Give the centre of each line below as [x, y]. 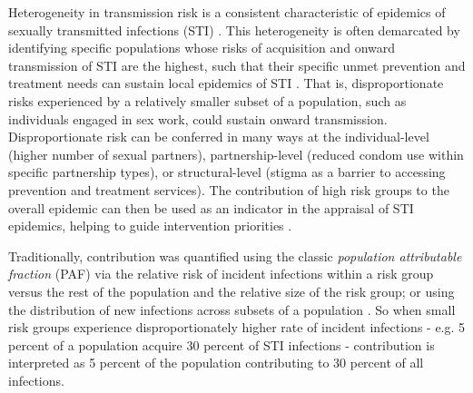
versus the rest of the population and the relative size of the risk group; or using [232, 291]
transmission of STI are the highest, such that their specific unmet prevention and [237, 65]
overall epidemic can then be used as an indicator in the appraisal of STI [211, 207]
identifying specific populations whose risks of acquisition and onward [202, 48]
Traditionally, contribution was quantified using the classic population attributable [235, 255]
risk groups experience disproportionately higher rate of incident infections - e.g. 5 [237, 327]
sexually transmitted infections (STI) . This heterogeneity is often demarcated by [234, 29]
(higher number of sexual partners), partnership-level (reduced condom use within [236, 154]
